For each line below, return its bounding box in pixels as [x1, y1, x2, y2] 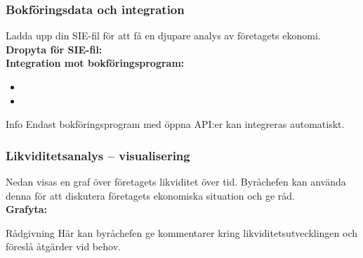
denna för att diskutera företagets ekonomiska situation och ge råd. [6, 188, 295, 202]
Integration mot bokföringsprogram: [6, 56, 185, 70]
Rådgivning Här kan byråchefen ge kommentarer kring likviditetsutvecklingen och [6, 225, 358, 240]
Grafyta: [6, 202, 48, 217]
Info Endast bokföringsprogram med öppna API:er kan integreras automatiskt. [6, 117, 345, 131]
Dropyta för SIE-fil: [6, 41, 103, 56]
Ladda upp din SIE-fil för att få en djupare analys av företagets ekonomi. [6, 28, 321, 43]
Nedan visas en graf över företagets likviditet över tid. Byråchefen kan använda [6, 174, 346, 188]
